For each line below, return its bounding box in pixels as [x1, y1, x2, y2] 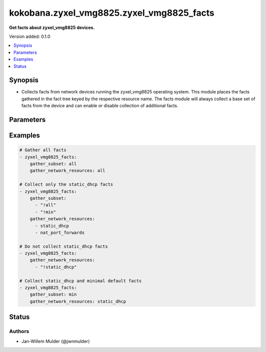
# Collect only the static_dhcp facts [19, 182, 113, 187]
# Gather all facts [19, 147, 66, 153]
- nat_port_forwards [35, 230, 85, 235]
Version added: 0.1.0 [9, 33, 50, 39]
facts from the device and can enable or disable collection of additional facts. [21, 103, 178, 109]
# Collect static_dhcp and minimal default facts [19, 278, 142, 284]
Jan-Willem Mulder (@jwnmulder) [21, 338, 90, 344]
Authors [9, 328, 30, 335]
